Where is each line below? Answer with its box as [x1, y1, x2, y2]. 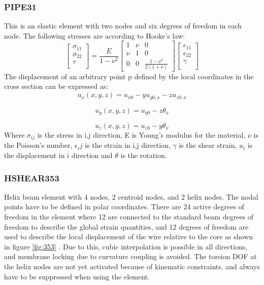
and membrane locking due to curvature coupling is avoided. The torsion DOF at [4, 251, 257, 262]
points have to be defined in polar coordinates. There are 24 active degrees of [4, 201, 244, 212]
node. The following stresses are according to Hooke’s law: [4, 30, 185, 41]
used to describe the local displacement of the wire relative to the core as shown [4, 231, 253, 242]
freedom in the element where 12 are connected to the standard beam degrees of [4, 211, 254, 222]
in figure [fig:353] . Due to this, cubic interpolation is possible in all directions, [4, 241, 248, 251]
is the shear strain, [179, 140, 237, 150]
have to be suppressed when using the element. [4, 271, 150, 281]
